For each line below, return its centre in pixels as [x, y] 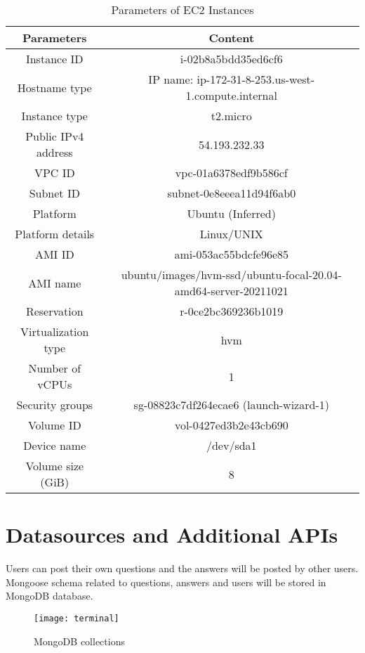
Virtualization [55, 331]
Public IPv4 [55, 136]
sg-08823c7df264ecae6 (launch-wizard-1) [231, 405]
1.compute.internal [231, 95]
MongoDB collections [79, 641]
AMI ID [54, 254]
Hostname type [54, 87]
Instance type [54, 116]
